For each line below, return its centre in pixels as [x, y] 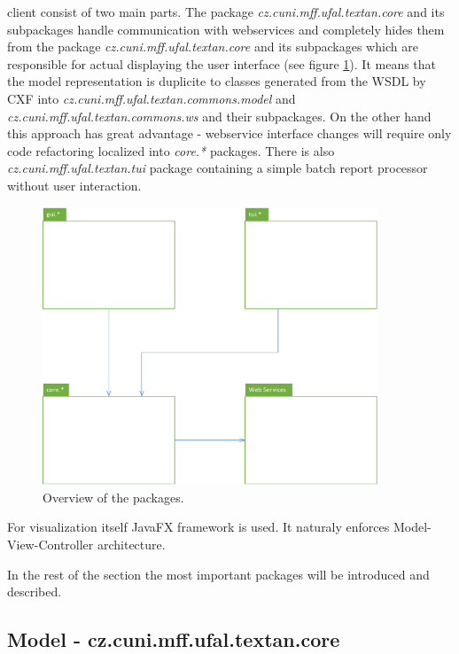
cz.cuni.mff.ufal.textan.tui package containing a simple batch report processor [218, 168]
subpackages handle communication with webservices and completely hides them [226, 29]
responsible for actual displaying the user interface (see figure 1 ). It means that [222, 63]
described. [35, 592]
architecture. [131, 545]
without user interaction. [74, 185]
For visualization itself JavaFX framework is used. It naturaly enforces [198, 527]
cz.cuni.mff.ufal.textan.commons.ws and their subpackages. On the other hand [219, 116]
